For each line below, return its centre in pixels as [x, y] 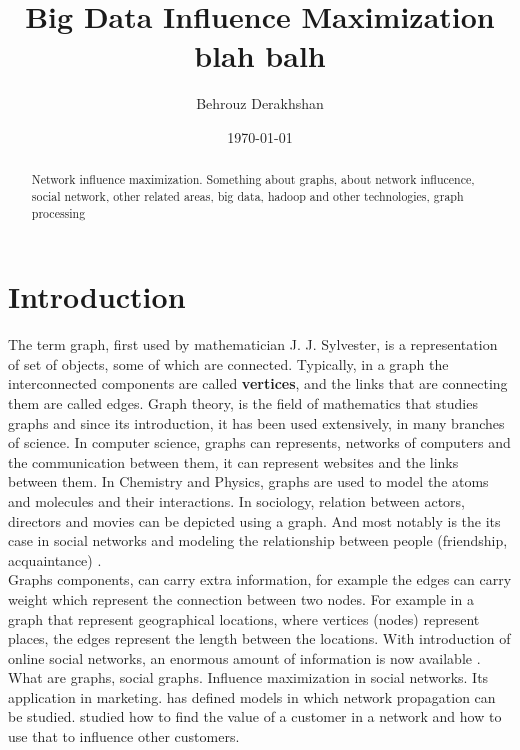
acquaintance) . [55, 559]
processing [58, 212]
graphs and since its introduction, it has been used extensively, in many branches [256, 422]
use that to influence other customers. [124, 736]
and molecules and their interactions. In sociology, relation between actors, [237, 500]
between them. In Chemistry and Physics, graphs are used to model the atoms [248, 481]
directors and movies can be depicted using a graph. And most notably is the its [254, 520]
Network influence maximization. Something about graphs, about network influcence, [253, 179]
